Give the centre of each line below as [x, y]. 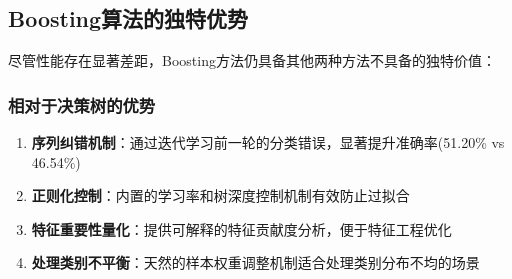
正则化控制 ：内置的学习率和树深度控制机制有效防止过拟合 [220, 195]
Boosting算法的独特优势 [128, 18]
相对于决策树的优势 [82, 104]
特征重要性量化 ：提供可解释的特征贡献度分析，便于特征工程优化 [241, 228]
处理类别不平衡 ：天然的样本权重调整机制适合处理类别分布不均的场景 [255, 262]
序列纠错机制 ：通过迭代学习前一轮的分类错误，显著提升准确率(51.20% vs [268, 142]
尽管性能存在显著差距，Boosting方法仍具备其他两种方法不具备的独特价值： [252, 60]
